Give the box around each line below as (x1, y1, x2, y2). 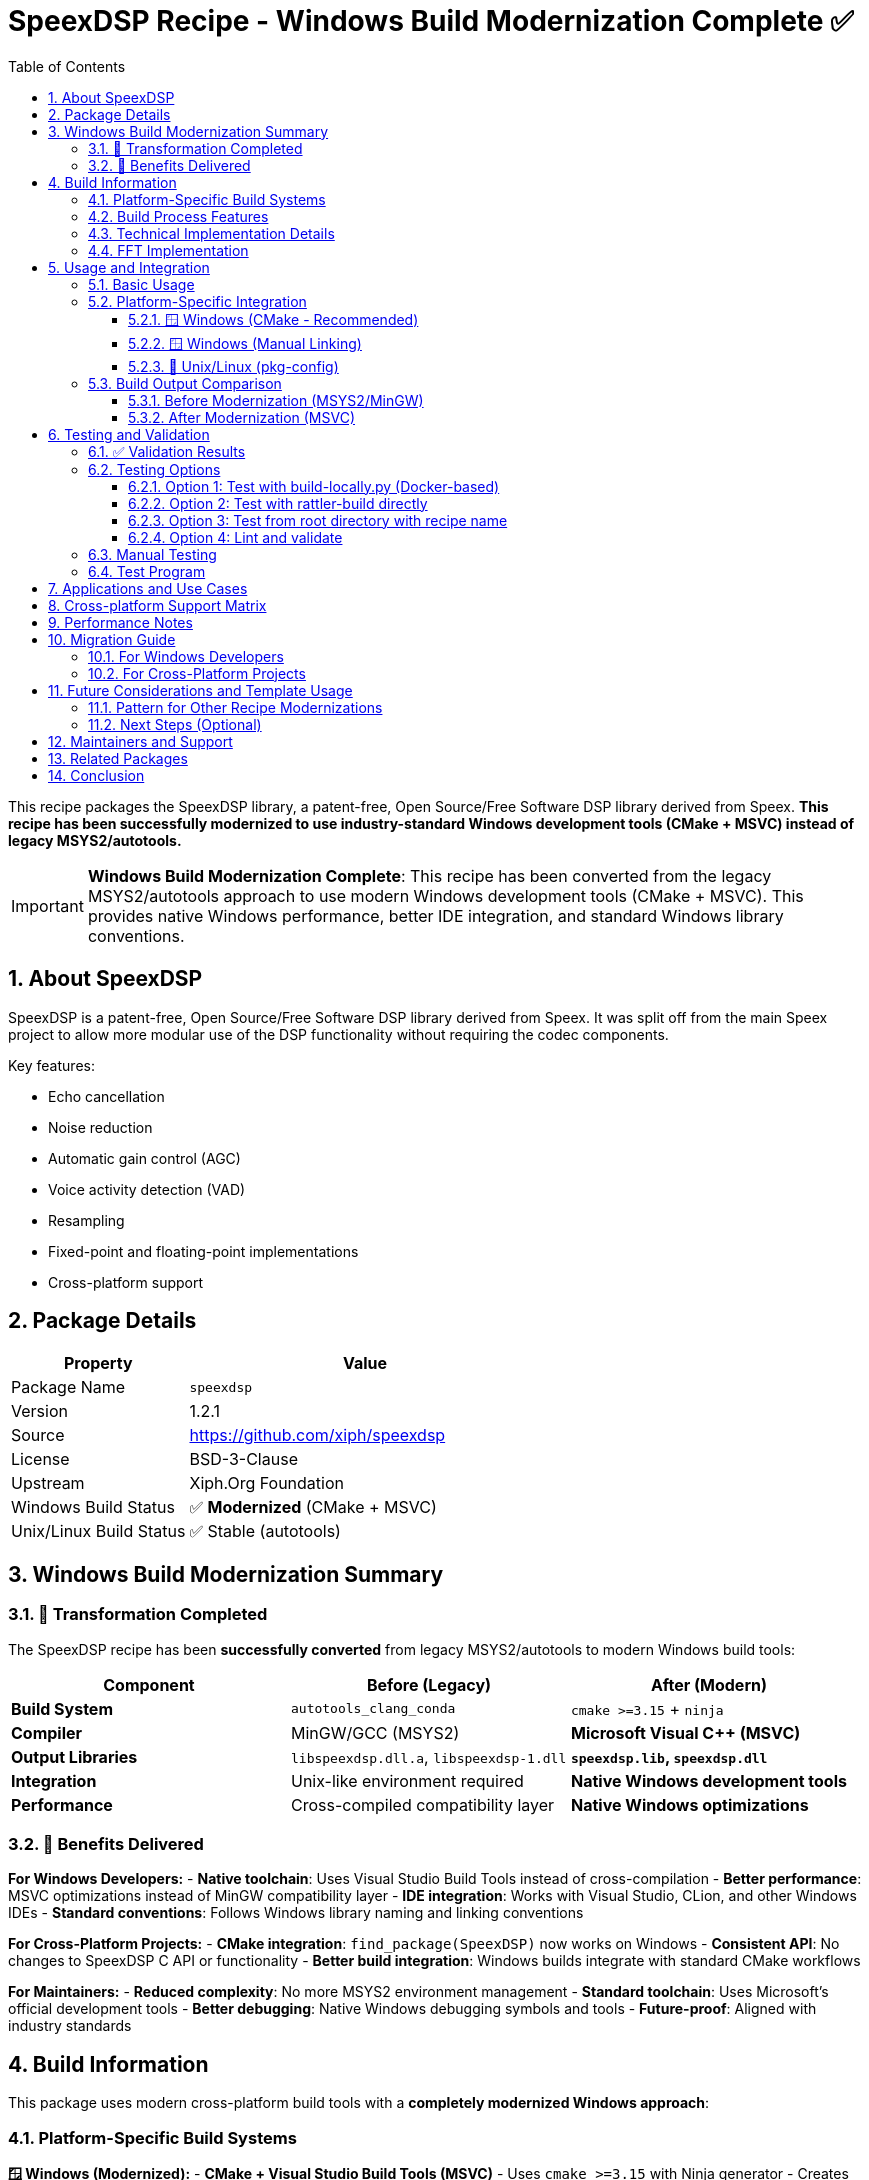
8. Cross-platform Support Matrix (48, 596, 267, 614)
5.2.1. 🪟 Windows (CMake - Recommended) (128, 310, 419, 328)
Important (11, 895, 84, 916)
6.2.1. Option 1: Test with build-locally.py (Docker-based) (128, 477, 500, 495)
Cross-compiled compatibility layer (290, 1794, 555, 1815)
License (11, 1449, 70, 1470)
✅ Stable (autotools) (189, 1521, 341, 1542)
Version (11, 1401, 68, 1422)
